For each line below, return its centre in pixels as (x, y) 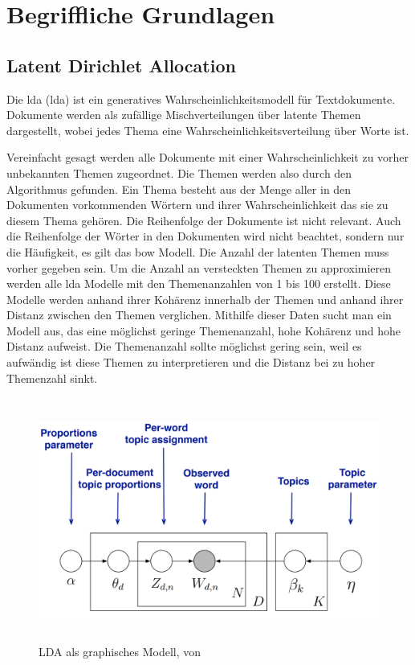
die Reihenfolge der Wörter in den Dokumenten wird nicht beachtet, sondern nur (205, 236)
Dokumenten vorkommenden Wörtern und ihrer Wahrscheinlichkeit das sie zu (197, 205)
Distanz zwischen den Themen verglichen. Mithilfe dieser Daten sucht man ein (199, 315)
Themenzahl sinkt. (52, 378)
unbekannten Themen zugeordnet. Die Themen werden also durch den (179, 172)
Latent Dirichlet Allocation (121, 65)
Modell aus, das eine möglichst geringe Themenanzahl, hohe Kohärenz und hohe (204, 330)
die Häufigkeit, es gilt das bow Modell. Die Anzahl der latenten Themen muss (198, 251)
